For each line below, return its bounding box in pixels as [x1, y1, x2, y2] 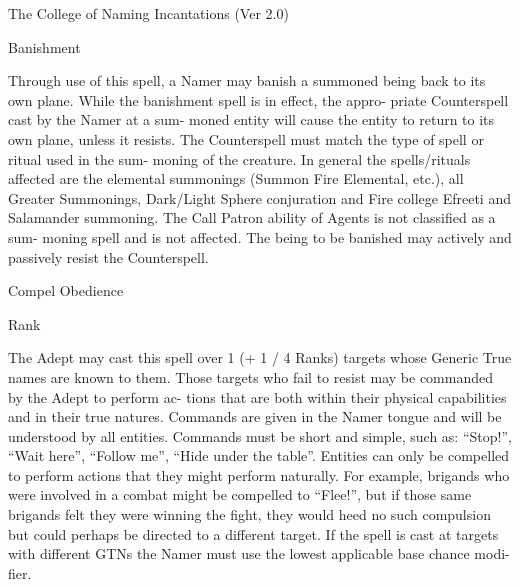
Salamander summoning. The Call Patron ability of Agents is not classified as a [8, 207, 496, 228]
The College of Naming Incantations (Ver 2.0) [8, 3, 289, 23]
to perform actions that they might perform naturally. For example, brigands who [8, 464, 510, 485]
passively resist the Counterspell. [8, 246, 209, 267]
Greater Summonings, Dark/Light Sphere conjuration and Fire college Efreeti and [8, 187, 511, 208]
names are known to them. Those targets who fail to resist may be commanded [8, 366, 493, 387]
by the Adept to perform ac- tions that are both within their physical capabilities [8, 386, 507, 407]
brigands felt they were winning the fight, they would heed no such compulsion [8, 504, 491, 525]
